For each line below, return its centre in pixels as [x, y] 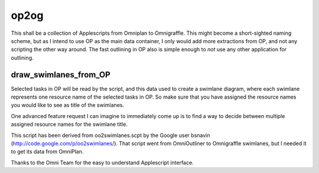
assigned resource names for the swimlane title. [69, 125]
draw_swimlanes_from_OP [61, 75]
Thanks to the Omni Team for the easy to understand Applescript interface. [102, 162]
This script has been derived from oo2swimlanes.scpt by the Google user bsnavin [110, 135]
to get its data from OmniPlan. [47, 152]
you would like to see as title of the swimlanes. [67, 105]
